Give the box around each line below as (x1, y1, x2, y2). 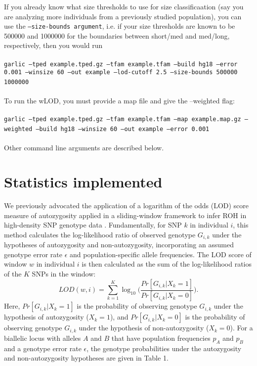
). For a (230, 322, 253, 333)
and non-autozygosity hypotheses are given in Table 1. (4, 353, 169, 363)
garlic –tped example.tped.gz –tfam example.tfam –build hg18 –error (4, 60, 238, 68)
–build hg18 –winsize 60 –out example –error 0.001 (36, 126, 210, 133)
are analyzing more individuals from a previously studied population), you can (4, 11, 242, 21)
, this (233, 220, 249, 230)
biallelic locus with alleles (4, 332, 81, 343)
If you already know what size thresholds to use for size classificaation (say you (4, 1, 244, 11)
